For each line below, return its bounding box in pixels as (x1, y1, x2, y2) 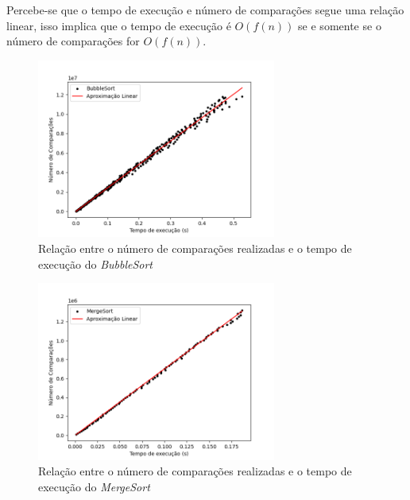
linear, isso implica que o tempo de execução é (6, 17, 231, 33)
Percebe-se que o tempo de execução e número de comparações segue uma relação (6, 2, 404, 17)
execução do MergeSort (38, 478, 150, 494)
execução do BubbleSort (38, 255, 153, 272)
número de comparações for (6, 33, 140, 49)
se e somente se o (298, 17, 381, 33)
